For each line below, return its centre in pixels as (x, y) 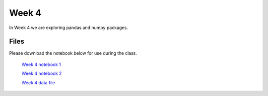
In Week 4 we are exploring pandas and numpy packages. (69, 28)
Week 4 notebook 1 (41, 64)
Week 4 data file (38, 82)
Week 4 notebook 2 (42, 73)
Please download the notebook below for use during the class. (73, 53)
